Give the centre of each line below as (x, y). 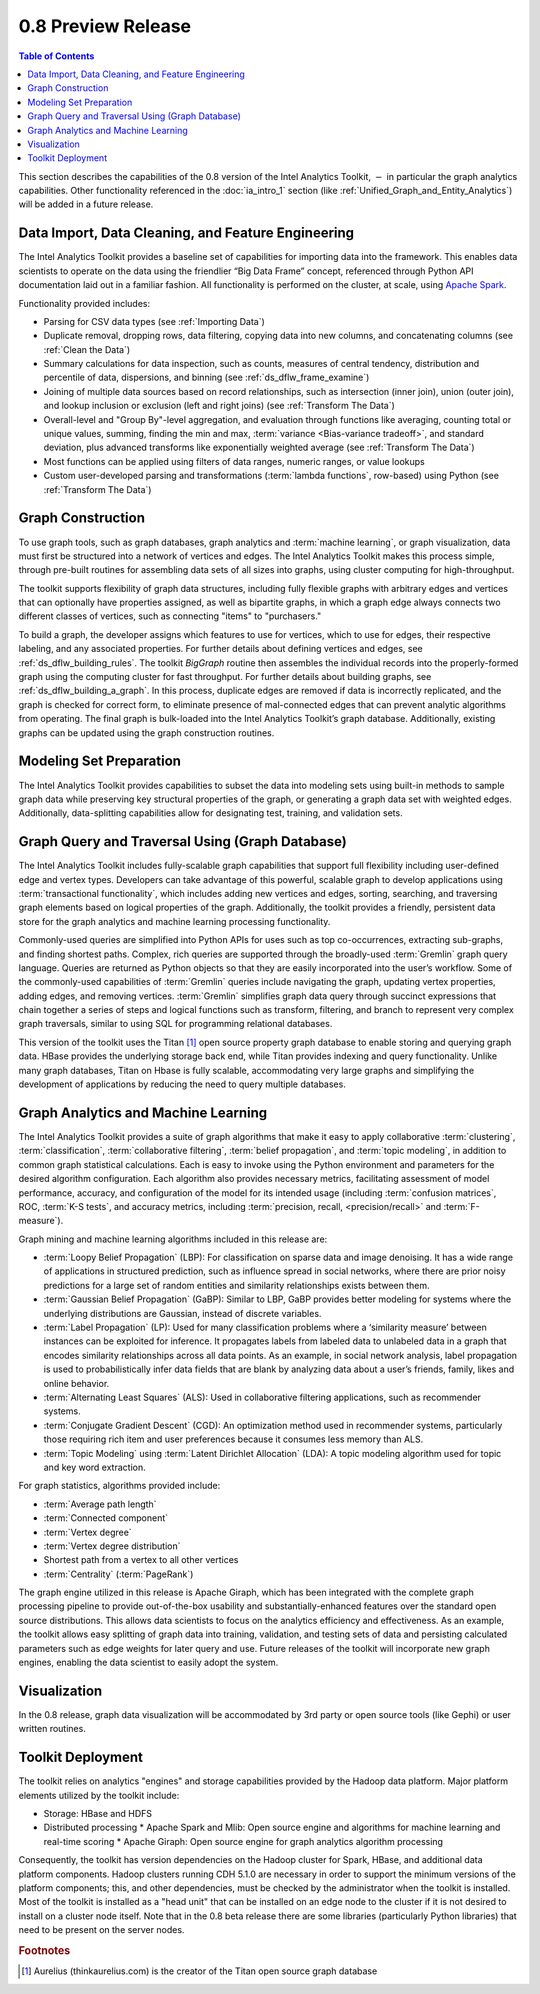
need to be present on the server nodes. (101, 1930)
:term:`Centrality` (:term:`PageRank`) (118, 1574)
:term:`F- (461, 1206)
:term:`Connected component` (106, 1518)
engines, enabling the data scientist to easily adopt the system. (148, 1662)
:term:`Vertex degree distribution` (112, 1546)
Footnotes (44, 1950)
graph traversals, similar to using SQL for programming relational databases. (175, 1024)
